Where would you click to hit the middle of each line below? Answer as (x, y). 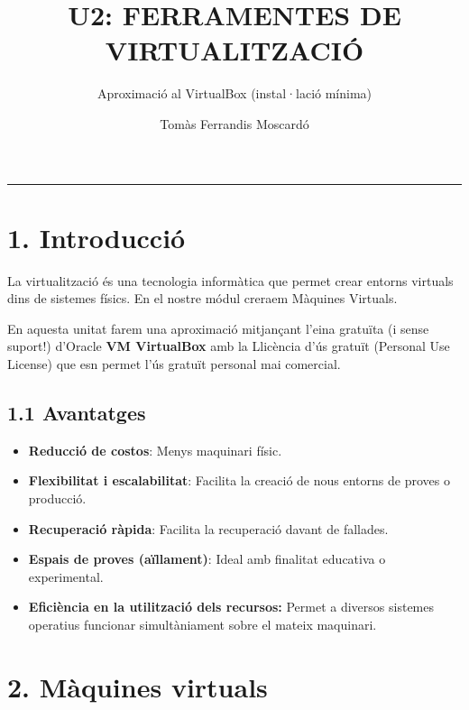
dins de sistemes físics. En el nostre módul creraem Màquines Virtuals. (202, 298)
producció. (57, 498)
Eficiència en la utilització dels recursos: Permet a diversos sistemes (231, 607)
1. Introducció (97, 237)
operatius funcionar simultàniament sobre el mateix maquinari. (202, 624)
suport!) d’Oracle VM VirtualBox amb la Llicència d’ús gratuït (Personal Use (229, 346)
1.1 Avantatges (77, 412)
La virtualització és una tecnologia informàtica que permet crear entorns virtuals (230, 280)
